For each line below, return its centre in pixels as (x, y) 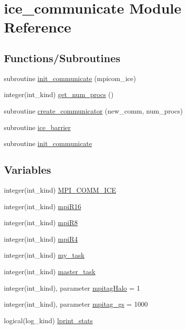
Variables (28, 170)
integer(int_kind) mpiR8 (41, 222)
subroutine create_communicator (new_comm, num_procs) (93, 110)
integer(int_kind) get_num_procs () (59, 94)
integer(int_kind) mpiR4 (41, 239)
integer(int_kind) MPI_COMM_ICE (60, 189)
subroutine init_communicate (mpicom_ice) (70, 78)
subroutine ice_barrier (37, 127)
